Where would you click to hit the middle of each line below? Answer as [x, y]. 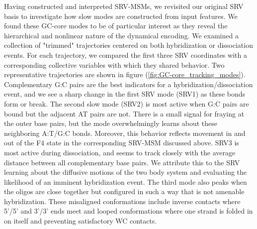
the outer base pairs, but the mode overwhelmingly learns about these [111, 123]
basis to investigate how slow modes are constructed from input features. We [121, 16]
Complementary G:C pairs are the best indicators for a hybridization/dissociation [128, 84]
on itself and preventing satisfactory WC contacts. [81, 221]
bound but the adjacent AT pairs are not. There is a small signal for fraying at [124, 113]
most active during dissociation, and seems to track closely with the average [120, 152]
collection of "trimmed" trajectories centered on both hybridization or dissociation [128, 45]
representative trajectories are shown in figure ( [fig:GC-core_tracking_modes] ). [125, 74]
